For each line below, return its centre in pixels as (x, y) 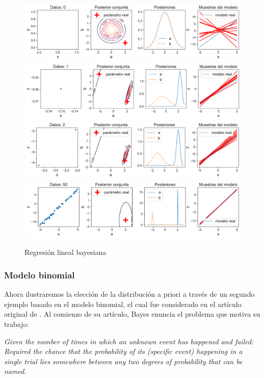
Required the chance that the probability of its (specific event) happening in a (123, 351)
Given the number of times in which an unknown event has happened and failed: (129, 341)
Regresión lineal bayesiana (65, 252)
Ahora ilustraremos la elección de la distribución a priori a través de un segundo (129, 294)
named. (15, 371)
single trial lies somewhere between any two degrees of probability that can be (123, 361)
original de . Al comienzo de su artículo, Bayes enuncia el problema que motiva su (132, 314)
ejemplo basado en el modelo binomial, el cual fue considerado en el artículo (123, 304)
